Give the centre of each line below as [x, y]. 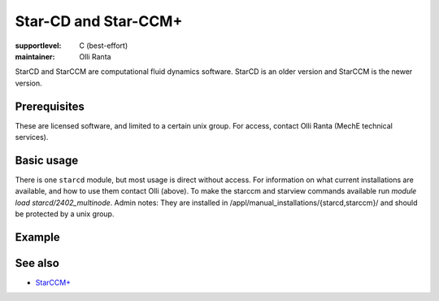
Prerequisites [50, 106]
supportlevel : [38, 46]
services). [32, 137]
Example [37, 237]
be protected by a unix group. [65, 214]
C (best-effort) [104, 46]
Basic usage [47, 160]
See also [37, 263]
